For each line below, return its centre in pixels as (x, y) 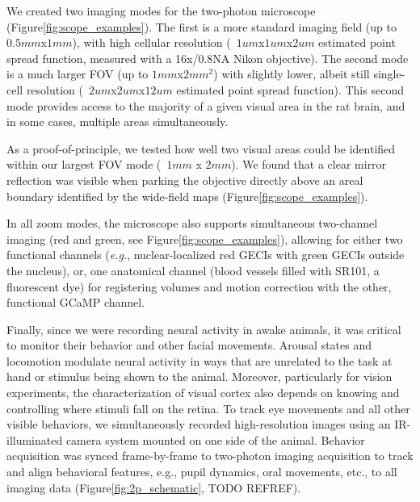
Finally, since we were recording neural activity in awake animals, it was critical (204, 329)
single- (389, 74)
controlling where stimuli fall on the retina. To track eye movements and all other (208, 408)
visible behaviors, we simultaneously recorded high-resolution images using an (199, 424)
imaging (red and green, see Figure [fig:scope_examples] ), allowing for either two (205, 238)
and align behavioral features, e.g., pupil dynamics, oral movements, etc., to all (202, 472)
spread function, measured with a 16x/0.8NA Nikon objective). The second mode (208, 58)
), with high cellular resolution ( (151, 42)
